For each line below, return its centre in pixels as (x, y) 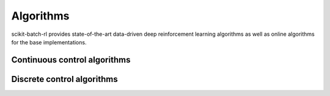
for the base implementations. (49, 42)
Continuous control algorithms (71, 60)
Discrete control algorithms (65, 79)
